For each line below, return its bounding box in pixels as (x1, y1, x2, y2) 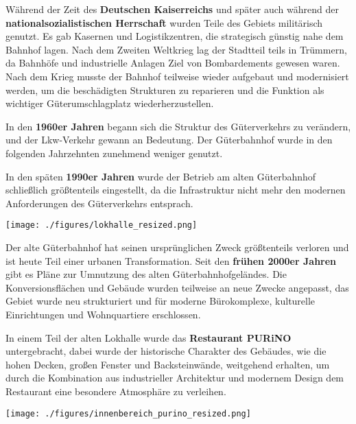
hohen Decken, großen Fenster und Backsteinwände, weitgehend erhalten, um (5, 357, 330, 371)
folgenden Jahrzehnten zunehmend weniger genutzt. (5, 145, 223, 160)
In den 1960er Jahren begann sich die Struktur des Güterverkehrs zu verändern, (5, 119, 351, 133)
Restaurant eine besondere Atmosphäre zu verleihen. (5, 384, 226, 398)
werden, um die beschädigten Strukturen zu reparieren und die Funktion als (5, 82, 324, 97)
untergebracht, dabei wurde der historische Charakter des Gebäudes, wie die (5, 344, 327, 358)
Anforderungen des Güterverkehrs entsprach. (5, 196, 193, 210)
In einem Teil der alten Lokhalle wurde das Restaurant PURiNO (5, 330, 292, 344)
